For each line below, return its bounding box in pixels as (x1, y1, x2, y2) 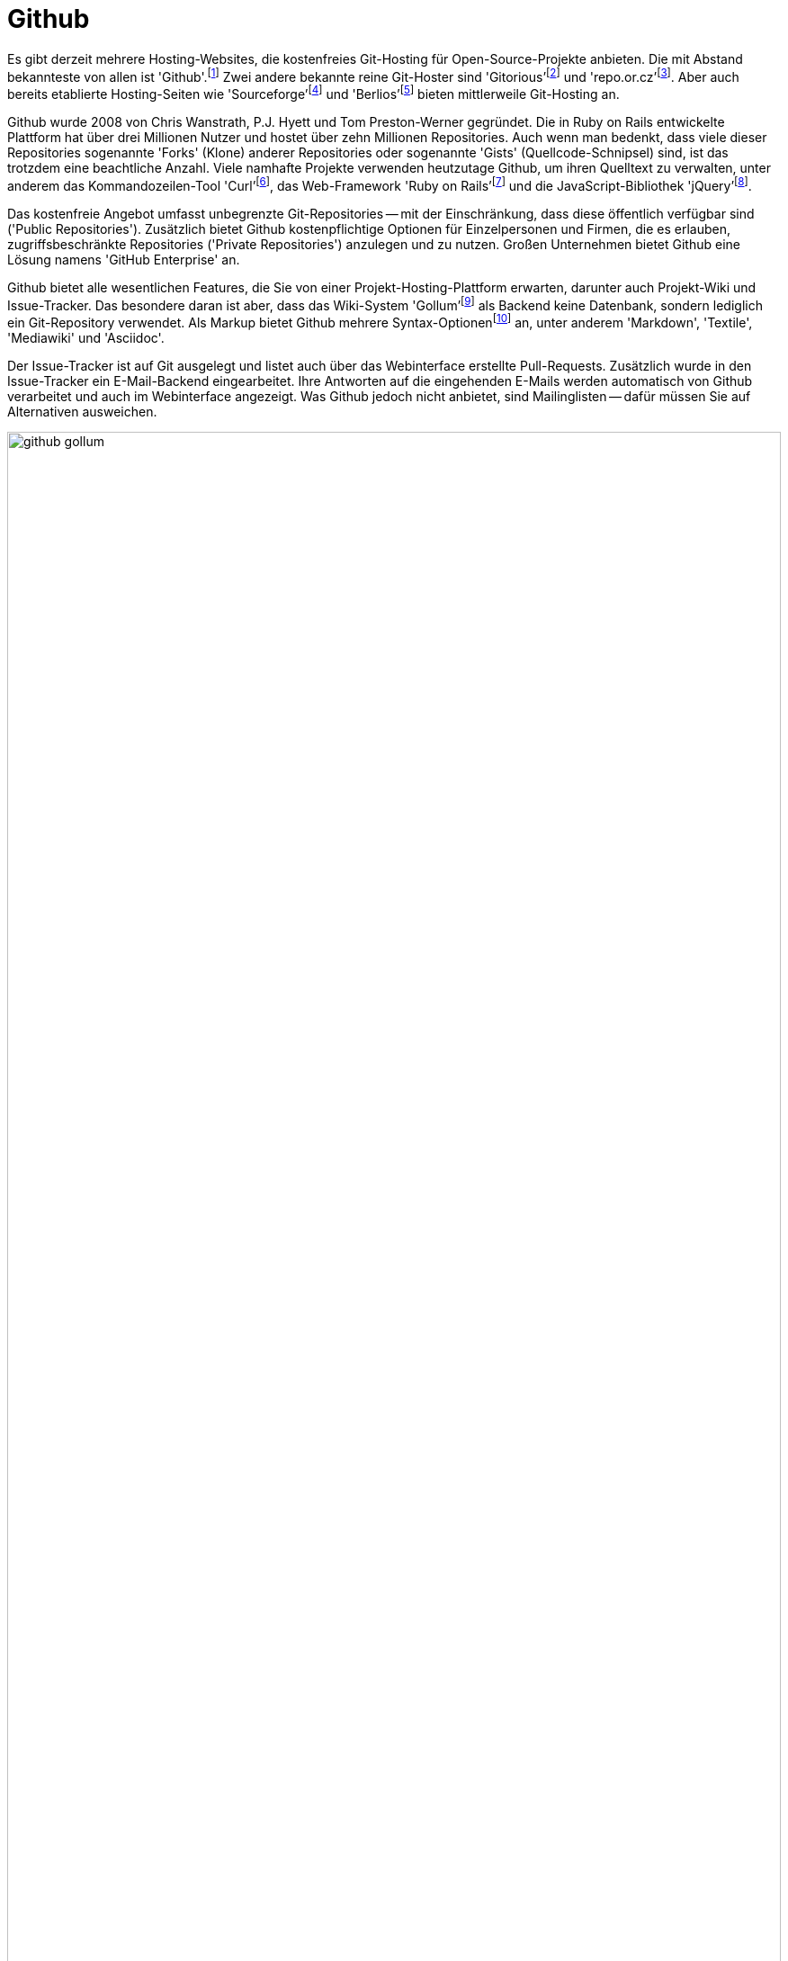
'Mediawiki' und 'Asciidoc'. (7, 330, 165, 346)
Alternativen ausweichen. (7, 404, 157, 420)
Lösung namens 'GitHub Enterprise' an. (7, 251, 240, 267)
